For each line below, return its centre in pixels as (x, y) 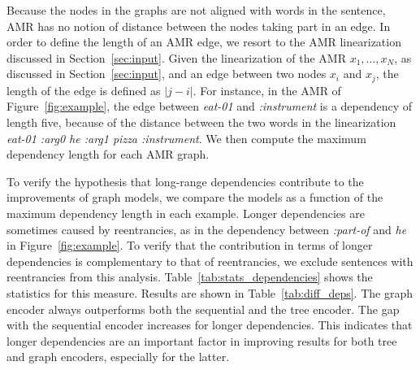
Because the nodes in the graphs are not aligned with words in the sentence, (196, 10)
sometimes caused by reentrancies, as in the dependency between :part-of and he (207, 229)
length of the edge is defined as (84, 90)
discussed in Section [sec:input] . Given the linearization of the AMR (176, 57)
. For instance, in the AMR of (267, 90)
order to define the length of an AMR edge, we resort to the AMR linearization (204, 42)
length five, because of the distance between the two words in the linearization (201, 122)
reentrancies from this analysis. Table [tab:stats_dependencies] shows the (190, 277)
